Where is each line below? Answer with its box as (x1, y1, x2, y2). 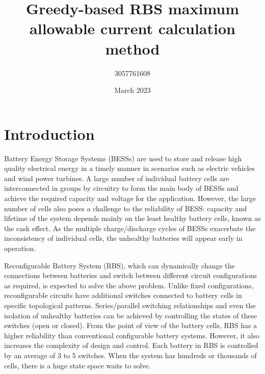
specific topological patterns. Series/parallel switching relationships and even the (4, 300, 256, 310)
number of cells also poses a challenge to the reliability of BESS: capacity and (4, 203, 247, 213)
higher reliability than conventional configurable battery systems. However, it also (4, 330, 260, 340)
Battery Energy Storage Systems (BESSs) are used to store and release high (4, 153, 242, 163)
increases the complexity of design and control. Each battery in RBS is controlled (4, 340, 258, 351)
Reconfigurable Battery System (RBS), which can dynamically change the (4, 260, 235, 270)
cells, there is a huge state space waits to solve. (4, 360, 151, 370)
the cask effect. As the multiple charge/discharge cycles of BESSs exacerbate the (4, 222, 256, 233)
